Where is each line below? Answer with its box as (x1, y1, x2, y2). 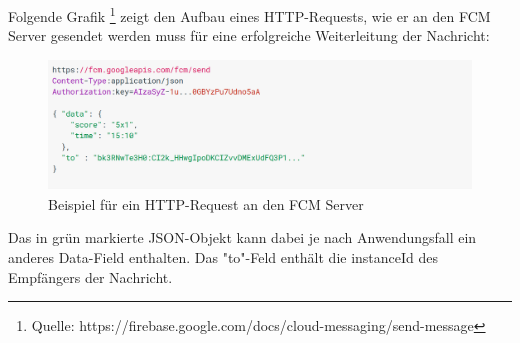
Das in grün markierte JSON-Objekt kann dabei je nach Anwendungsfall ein (8, 227, 477, 248)
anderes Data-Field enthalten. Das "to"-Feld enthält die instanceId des (8, 247, 439, 268)
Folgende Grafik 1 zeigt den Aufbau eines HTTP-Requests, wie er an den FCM (8, 3, 491, 26)
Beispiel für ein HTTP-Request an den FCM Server (48, 193, 364, 214)
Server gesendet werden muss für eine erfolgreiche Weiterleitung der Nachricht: (8, 25, 490, 46)
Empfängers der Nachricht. (8, 266, 173, 287)
